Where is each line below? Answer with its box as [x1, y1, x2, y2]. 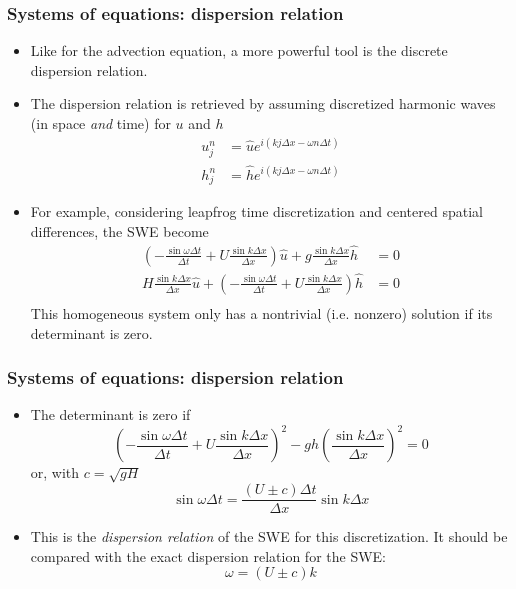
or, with [30, 462, 80, 483]
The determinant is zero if [30, 404, 191, 425]
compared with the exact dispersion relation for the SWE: [30, 545, 386, 566]
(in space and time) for [30, 113, 171, 133]
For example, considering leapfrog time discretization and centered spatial [30, 201, 483, 222]
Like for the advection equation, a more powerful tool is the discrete [30, 40, 448, 61]
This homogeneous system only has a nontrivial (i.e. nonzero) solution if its [30, 302, 493, 323]
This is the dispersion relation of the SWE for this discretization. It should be [30, 526, 508, 547]
